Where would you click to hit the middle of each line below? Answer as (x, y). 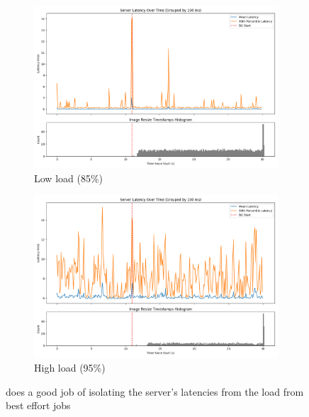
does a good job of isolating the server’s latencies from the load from (155, 391)
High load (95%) (70, 367)
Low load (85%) (69, 178)
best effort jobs (38, 405)
